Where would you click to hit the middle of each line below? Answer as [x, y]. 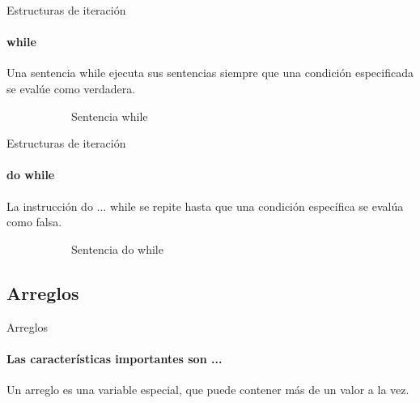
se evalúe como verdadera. [71, 88]
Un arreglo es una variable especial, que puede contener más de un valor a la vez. [208, 389]
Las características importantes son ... [115, 358]
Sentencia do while [117, 249]
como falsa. [34, 222]
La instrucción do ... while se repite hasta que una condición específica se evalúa [205, 206]
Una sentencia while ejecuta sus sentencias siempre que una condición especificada [210, 73]
